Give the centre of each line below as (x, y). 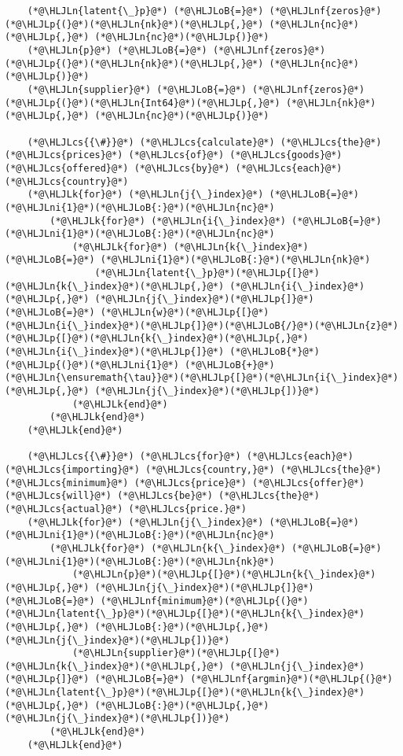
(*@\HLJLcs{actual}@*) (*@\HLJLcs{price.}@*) (126, 509)
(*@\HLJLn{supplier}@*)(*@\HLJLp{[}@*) (176, 653)
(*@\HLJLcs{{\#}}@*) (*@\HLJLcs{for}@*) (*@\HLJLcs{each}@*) (190, 457)
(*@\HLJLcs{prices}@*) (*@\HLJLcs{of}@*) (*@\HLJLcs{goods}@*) (174, 155)
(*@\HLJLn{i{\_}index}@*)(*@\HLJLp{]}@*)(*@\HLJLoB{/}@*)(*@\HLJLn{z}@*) (202, 325)
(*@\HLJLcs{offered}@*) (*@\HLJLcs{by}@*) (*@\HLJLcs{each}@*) (174, 168)
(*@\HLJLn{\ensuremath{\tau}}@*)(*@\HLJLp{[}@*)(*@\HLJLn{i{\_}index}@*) (202, 378)
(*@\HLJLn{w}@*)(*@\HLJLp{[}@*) (185, 313)
